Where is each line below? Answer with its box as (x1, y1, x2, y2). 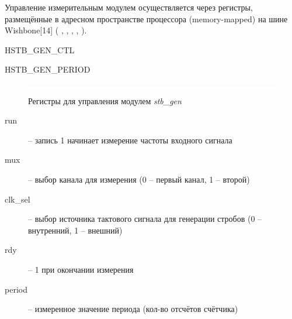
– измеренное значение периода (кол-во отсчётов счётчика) (28, 303, 238, 315)
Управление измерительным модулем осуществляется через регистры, (5, 1, 253, 13)
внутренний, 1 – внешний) (28, 224, 123, 236)
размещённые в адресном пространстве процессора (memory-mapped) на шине (5, 12, 288, 25)
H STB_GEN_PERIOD (5, 63, 91, 76)
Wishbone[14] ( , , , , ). (5, 24, 87, 36)
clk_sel (5, 193, 30, 205)
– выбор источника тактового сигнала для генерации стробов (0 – (28, 212, 262, 225)
